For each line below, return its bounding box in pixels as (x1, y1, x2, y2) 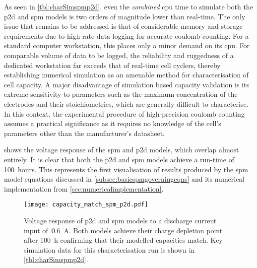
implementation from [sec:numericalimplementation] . (4, 183, 164, 194)
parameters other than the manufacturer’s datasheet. (4, 128, 165, 138)
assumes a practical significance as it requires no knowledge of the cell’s (4, 118, 221, 129)
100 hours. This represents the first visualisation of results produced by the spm (4, 164, 248, 174)
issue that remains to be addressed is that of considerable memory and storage (4, 21, 243, 31)
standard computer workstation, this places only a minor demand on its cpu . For (4, 40, 250, 51)
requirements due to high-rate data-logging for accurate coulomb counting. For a (4, 30, 249, 41)
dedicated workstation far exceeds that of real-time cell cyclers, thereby (4, 60, 221, 70)
